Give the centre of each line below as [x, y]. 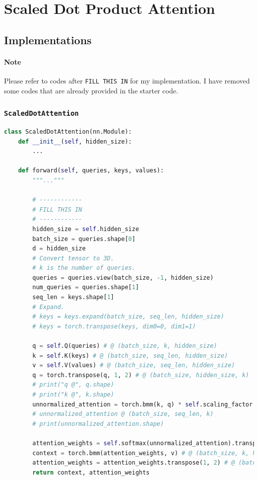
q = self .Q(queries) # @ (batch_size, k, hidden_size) [125, 346]
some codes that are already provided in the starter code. [91, 90]
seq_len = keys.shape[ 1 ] [73, 297]
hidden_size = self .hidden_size [86, 229]
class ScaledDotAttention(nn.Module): [68, 131]
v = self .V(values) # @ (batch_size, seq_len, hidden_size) [134, 365]
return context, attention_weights [91, 472]
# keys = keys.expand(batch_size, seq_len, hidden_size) [128, 317]
